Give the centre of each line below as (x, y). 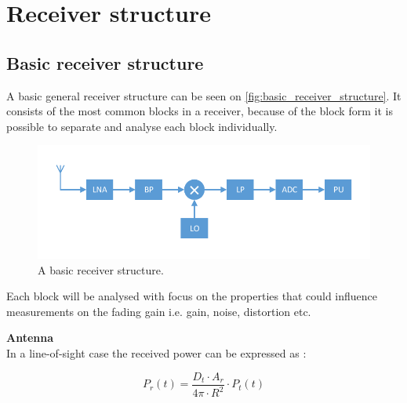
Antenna (30, 338)
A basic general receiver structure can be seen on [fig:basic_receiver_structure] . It (204, 95)
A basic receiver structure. (101, 269)
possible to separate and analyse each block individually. (142, 126)
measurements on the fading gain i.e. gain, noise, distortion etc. (159, 311)
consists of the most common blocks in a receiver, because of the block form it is (200, 111)
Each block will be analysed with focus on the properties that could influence (192, 296)
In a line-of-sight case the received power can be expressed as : (156, 353)
